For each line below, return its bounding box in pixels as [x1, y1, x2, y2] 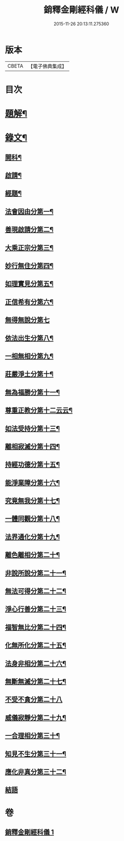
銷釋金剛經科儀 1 [5, 828, 54, 836]
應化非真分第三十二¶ [5, 767, 66, 776]
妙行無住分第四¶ [5, 262, 54, 270]
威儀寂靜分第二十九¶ [5, 713, 66, 722]
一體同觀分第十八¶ [5, 515, 60, 523]
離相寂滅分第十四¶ [5, 442, 60, 450]
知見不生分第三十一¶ [5, 749, 66, 758]
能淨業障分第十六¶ [5, 478, 60, 487]
